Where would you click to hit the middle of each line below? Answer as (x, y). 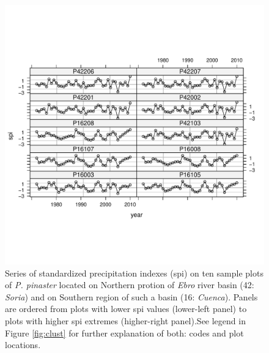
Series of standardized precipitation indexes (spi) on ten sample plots (134, 273)
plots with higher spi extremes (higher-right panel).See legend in (125, 320)
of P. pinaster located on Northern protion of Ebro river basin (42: (130, 285)
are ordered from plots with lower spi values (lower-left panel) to (126, 309)
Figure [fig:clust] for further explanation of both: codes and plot (124, 333)
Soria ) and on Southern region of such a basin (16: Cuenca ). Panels (131, 296)
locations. (23, 345)
